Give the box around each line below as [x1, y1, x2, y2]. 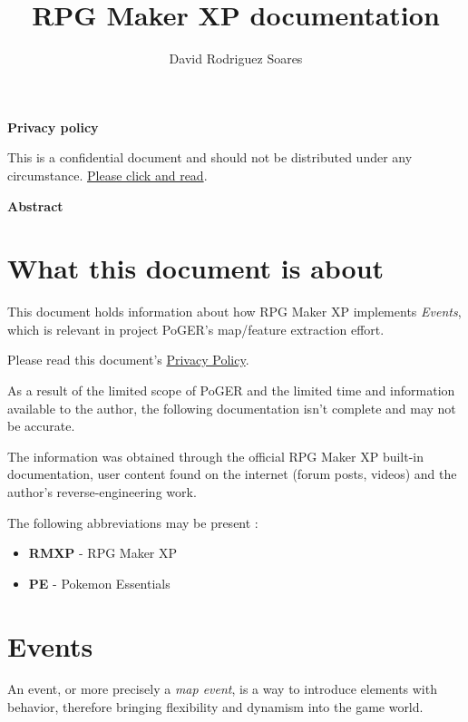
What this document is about [7, 249, 385, 287]
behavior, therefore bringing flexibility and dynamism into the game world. [7, 698, 424, 717]
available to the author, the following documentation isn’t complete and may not [7, 398, 456, 417]
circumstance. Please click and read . [7, 165, 208, 184]
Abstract [7, 196, 63, 215]
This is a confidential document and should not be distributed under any [7, 148, 413, 167]
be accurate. [7, 416, 75, 435]
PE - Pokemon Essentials [28, 573, 171, 592]
